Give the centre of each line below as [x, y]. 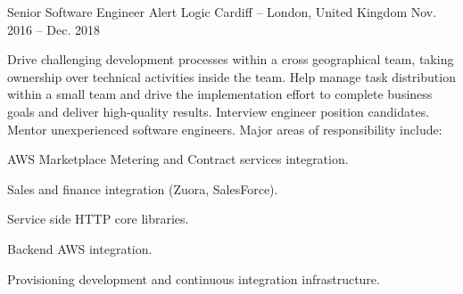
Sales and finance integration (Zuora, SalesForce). [143, 188]
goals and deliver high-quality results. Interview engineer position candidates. [219, 111]
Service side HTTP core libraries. [98, 219]
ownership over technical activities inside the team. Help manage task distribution [231, 76]
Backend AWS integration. [80, 248]
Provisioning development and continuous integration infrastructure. [194, 278]
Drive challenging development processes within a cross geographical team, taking [231, 59]
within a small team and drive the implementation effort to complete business [220, 94]
